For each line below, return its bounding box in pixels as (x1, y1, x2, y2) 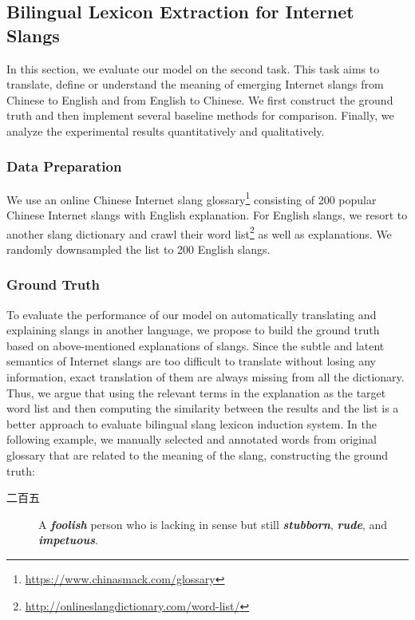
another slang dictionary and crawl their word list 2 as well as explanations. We (6, 223, 392, 242)
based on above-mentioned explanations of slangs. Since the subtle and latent (6, 337, 385, 353)
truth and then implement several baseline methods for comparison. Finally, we (6, 107, 394, 124)
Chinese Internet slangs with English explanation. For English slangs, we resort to (6, 207, 408, 223)
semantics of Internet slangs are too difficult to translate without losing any (6, 353, 376, 369)
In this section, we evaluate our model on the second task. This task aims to (6, 60, 380, 77)
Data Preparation (6, 156, 122, 176)
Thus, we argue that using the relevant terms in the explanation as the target (6, 384, 386, 401)
